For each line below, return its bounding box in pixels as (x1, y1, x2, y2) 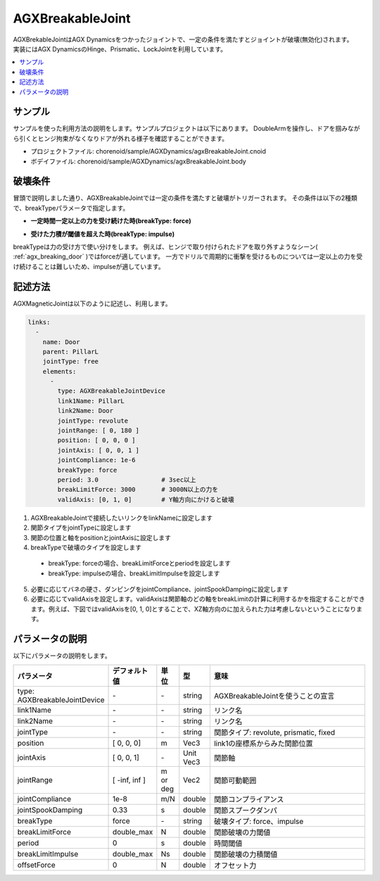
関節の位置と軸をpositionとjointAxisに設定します (30, 533, 172, 542)
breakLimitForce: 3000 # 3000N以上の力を (57, 486, 219, 494)
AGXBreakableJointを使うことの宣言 (213, 691, 335, 701)
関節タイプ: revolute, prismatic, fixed (213, 727, 336, 737)
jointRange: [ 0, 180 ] (57, 427, 140, 435)
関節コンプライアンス (213, 794, 284, 804)
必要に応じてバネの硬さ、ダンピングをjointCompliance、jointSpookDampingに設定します (30, 585, 289, 594)
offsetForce (17, 860, 56, 870)
